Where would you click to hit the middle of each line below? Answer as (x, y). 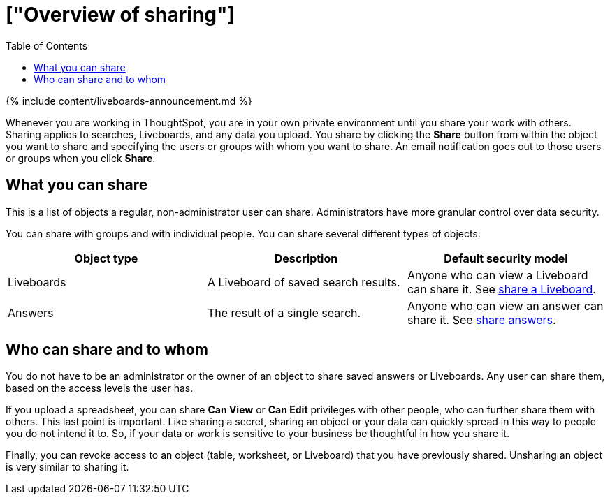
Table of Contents (47, 45)
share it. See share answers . (481, 319)
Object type (106, 258)
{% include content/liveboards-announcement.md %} (129, 101)
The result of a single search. (284, 312)
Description (306, 258)
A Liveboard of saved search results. (304, 282)
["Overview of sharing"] (121, 15)
